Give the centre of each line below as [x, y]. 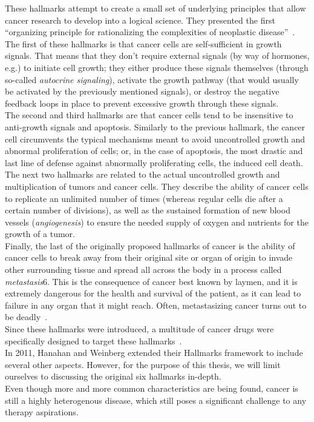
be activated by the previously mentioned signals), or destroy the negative [142, 91]
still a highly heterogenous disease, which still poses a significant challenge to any [156, 400]
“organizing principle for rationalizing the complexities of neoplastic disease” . [150, 32]
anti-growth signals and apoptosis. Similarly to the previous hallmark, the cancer [155, 126]
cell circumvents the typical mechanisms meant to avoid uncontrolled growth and [155, 139]
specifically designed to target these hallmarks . [93, 340]
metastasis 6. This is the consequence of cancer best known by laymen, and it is [151, 281]
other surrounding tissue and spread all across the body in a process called [143, 270]
